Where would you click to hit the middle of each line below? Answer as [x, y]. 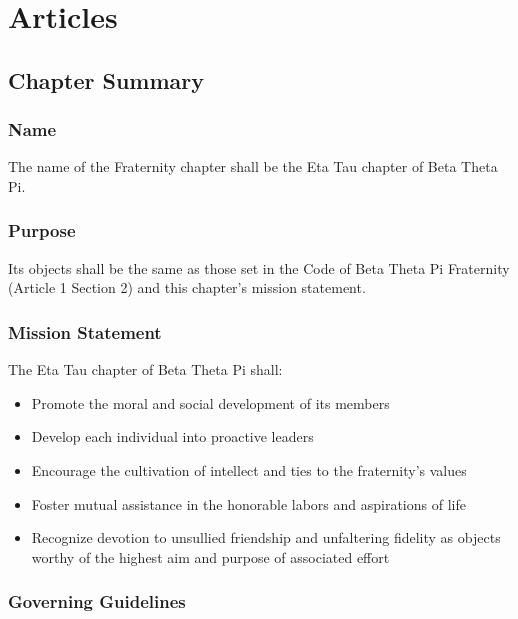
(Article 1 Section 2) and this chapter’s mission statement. [187, 287]
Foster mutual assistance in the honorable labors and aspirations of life [248, 503]
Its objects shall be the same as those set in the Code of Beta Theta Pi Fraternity [259, 267]
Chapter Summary [106, 79]
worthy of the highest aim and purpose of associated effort [210, 556]
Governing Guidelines [97, 601]
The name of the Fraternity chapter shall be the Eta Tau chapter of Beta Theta [253, 166]
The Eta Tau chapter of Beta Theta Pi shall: [145, 369]
